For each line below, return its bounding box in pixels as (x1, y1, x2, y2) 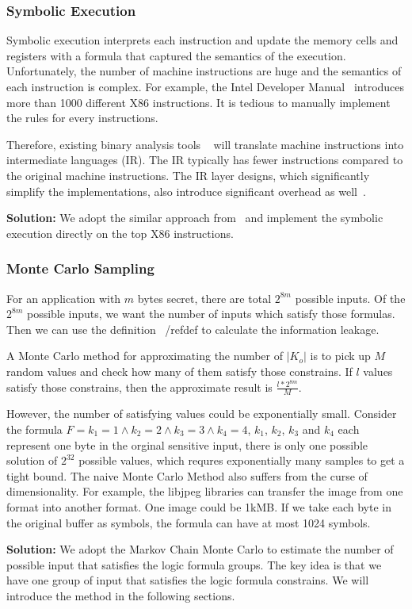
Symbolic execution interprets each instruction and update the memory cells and (6, 32, 399, 48)
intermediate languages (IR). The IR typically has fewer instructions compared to (6, 151, 403, 168)
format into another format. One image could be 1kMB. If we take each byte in (6, 499, 392, 515)
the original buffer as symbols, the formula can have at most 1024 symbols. (6, 514, 371, 530)
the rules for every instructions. (6, 109, 158, 126)
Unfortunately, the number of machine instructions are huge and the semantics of (6, 63, 402, 79)
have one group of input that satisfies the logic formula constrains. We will (6, 572, 369, 588)
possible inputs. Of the (295, 289, 406, 306)
